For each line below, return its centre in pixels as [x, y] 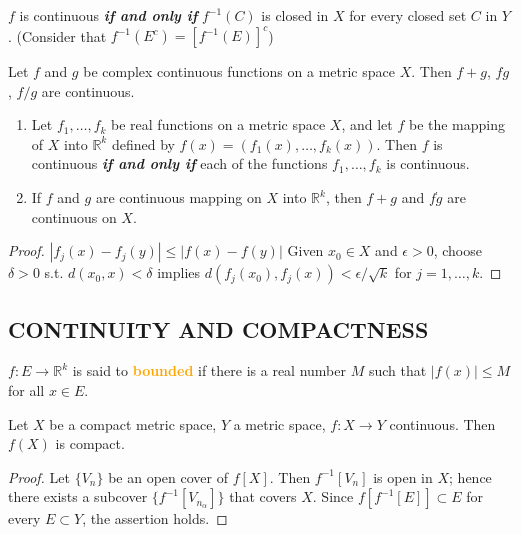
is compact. [90, 443]
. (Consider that [57, 35]
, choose [457, 250]
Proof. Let [39, 476]
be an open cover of [168, 476]
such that [397, 370]
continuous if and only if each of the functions [179, 163]
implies [179, 272]
